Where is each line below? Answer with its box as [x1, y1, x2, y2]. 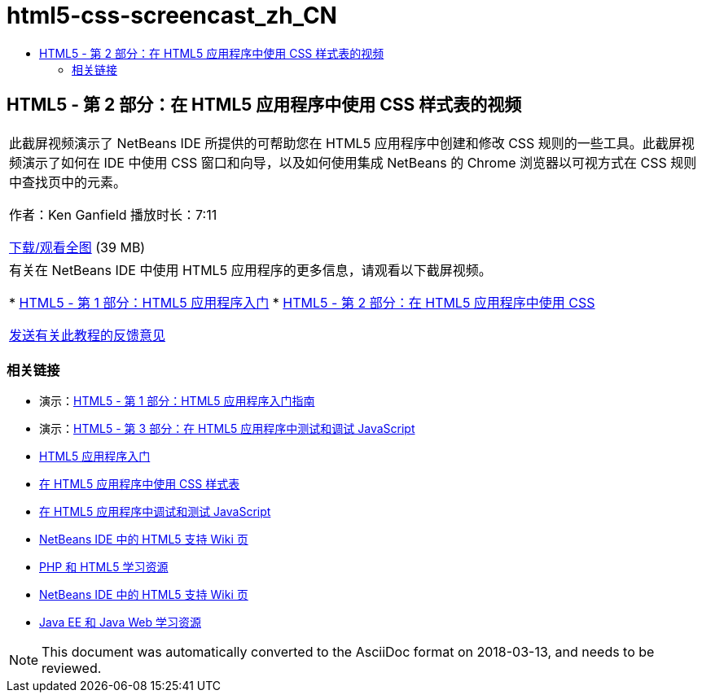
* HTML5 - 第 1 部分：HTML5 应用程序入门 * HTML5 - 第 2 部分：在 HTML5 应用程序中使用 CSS [9, 294, 595, 311]
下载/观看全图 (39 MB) [9, 238, 146, 256]
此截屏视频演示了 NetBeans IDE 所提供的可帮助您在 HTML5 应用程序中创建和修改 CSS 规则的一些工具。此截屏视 [9, 134, 695, 151]
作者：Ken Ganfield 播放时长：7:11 [9, 206, 217, 223]
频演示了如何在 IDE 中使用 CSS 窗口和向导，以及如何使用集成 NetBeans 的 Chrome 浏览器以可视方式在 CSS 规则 [9, 154, 697, 171]
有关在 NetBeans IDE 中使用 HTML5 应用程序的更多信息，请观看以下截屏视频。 [9, 261, 492, 278]
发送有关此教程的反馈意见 [9, 326, 166, 343]
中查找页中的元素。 [9, 173, 127, 190]
